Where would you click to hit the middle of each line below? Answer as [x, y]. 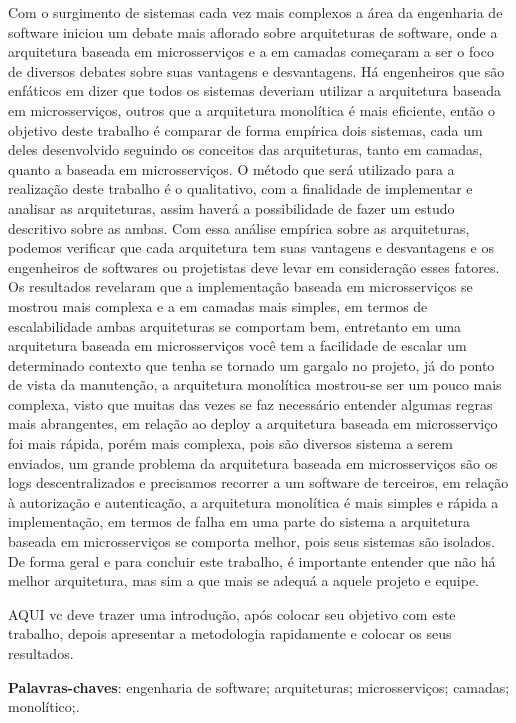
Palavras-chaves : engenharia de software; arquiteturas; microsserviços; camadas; [259, 686]
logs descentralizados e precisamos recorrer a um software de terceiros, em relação [258, 482]
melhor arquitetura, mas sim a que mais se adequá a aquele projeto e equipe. [243, 580]
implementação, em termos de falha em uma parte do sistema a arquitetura [239, 521]
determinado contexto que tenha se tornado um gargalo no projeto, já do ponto [251, 364]
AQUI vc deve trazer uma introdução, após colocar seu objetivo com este [232, 613]
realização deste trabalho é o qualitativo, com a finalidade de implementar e [240, 188]
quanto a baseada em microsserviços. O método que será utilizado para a [231, 168]
